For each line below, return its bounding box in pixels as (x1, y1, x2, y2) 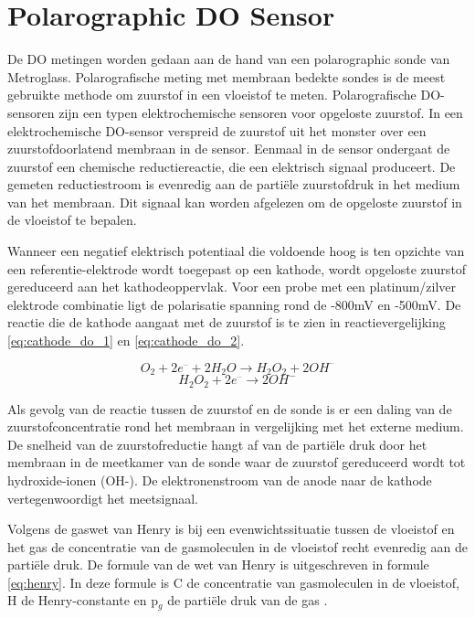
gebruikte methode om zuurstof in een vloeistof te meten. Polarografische (7, 85, 417, 104)
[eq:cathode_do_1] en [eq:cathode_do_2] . (7, 331, 245, 350)
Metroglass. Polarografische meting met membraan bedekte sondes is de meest (7, 67, 446, 86)
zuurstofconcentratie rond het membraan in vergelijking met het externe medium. (7, 417, 464, 436)
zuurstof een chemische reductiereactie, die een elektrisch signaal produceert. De (7, 156, 456, 176)
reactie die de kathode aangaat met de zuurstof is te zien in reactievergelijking (7, 313, 446, 332)
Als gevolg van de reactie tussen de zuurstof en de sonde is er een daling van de (7, 399, 452, 418)
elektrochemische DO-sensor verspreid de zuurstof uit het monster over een (7, 121, 427, 140)
